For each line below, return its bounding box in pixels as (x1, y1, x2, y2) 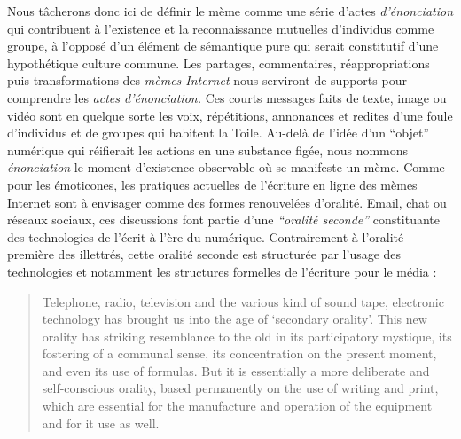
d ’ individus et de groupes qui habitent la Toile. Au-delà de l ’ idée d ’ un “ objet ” (7, 123, 429, 142)
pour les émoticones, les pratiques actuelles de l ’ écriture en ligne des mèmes (7, 175, 418, 193)
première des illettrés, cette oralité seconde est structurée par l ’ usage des (7, 245, 402, 263)
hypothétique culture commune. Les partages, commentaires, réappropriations (7, 53, 430, 72)
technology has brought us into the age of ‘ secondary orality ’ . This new (42, 310, 427, 328)
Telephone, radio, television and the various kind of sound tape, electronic (42, 292, 444, 310)
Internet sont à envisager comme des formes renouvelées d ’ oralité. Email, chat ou (7, 192, 447, 211)
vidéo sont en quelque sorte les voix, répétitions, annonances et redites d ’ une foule (7, 106, 453, 124)
